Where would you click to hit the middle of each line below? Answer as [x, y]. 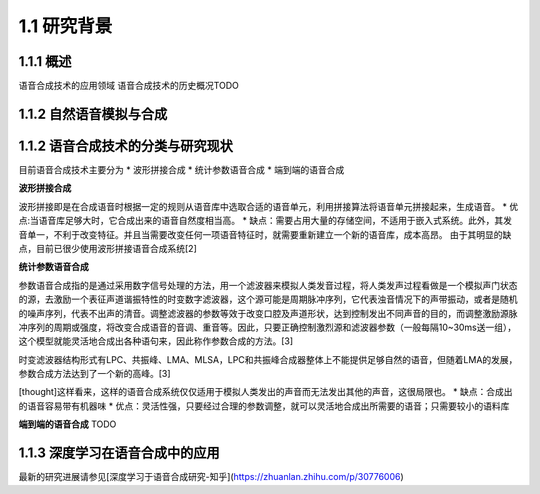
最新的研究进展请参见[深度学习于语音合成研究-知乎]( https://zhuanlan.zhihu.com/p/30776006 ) [211, 477]
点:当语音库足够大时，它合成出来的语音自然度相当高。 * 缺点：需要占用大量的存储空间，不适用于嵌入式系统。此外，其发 [265, 221]
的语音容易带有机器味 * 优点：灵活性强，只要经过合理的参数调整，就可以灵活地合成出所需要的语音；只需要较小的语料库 [264, 406]
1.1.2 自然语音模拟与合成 [93, 113]
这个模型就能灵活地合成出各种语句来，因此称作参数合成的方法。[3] [156, 341]
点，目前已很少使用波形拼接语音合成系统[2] [107, 248]
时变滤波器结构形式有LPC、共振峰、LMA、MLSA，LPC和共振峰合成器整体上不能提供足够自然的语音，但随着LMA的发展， [268, 359]
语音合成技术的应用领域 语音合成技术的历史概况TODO [129, 86]
